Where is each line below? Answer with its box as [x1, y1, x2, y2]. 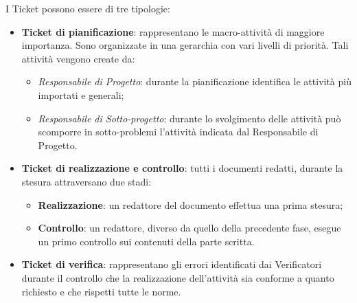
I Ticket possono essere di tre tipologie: [5, 1, 170, 15]
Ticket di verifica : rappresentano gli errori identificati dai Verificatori [21, 257, 322, 271]
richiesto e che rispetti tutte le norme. [21, 284, 181, 298]
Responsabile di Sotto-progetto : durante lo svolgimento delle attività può [38, 111, 341, 125]
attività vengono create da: [21, 51, 135, 65]
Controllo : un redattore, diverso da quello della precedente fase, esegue [38, 221, 341, 235]
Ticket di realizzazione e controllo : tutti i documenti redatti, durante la [21, 161, 343, 175]
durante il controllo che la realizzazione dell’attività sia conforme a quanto [21, 270, 334, 284]
